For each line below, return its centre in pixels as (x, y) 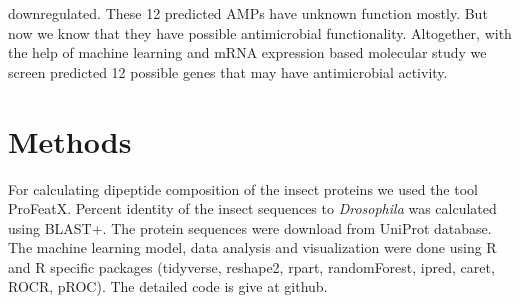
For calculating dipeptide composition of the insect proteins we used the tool (243, 188)
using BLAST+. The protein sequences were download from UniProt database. (250, 227)
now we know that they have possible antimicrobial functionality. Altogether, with (260, 32)
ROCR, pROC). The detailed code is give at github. (168, 286)
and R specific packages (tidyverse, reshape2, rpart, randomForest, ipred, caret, (251, 266)
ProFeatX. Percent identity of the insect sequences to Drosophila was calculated (252, 208)
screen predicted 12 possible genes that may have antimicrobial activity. (228, 71)
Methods (70, 140)
